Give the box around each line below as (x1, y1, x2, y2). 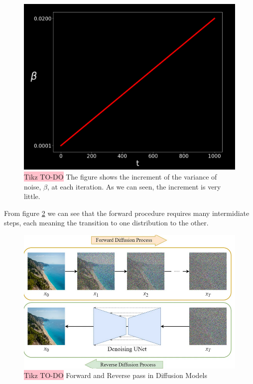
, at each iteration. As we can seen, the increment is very (47, 181, 221, 192)
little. (24, 191, 40, 201)
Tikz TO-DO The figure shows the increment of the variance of (24, 171, 217, 182)
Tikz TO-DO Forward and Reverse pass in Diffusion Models (24, 370, 208, 381)
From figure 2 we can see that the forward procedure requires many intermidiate (4, 207, 250, 218)
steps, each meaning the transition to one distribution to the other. (4, 217, 209, 228)
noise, (24, 181, 41, 192)
